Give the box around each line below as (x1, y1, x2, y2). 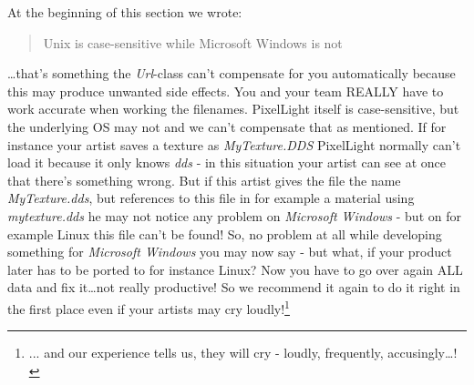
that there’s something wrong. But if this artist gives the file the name (7, 170, 401, 189)
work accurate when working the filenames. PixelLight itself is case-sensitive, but (7, 99, 459, 118)
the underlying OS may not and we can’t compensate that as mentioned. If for (7, 117, 447, 136)
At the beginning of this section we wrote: (7, 3, 242, 21)
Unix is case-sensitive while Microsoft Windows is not (43, 33, 343, 52)
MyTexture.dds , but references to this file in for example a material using (7, 188, 415, 208)
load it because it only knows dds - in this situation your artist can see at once (7, 153, 447, 172)
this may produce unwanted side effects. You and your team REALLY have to (7, 81, 444, 100)
